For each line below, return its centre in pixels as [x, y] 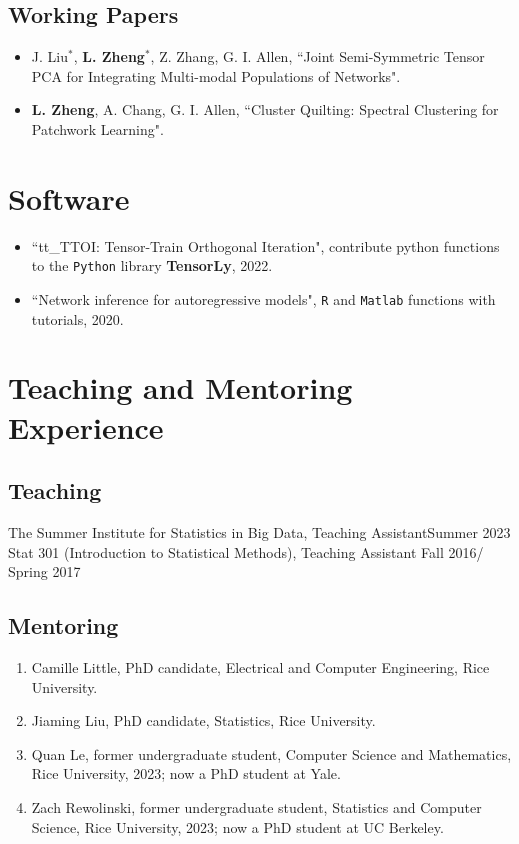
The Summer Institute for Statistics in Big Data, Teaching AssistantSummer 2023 [259, 531]
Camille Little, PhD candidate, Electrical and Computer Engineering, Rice [260, 666]
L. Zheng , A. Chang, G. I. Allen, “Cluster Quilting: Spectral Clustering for [265, 109]
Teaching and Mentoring [180, 387]
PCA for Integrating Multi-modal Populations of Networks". [216, 75]
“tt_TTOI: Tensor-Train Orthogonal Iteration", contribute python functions [265, 245]
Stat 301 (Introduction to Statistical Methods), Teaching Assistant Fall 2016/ [246, 551]
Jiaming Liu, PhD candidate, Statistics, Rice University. [203, 720]
